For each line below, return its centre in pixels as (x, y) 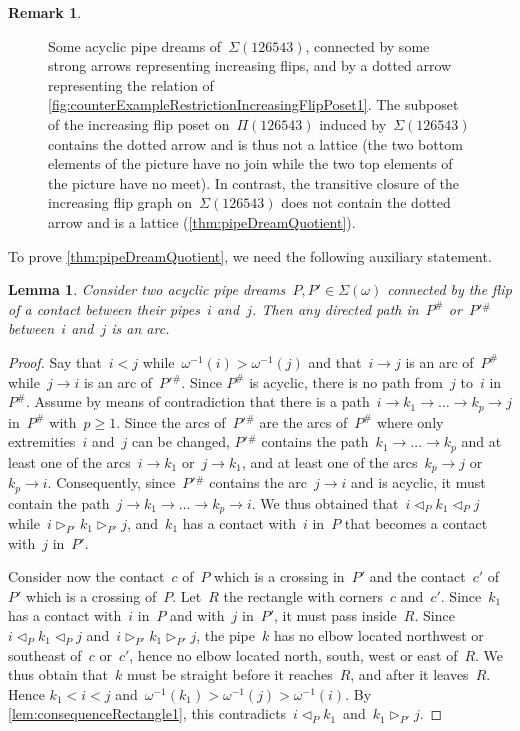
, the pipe (225, 634)
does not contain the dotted (366, 202)
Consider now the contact (86, 576)
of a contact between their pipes (104, 308)
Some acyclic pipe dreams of (135, 45)
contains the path (315, 441)
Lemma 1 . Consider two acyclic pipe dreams (147, 289)
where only (410, 421)
